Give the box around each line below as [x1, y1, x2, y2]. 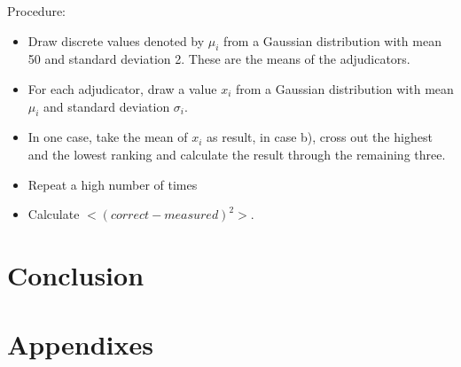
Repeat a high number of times [27, 175, 198, 193]
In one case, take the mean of [27, 128, 188, 146]
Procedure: [7, 2, 66, 20]
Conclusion [7, 256, 145, 293]
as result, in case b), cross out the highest [207, 128, 433, 146]
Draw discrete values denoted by [27, 31, 205, 50]
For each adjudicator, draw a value [27, 79, 217, 98]
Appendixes [7, 326, 153, 363]
